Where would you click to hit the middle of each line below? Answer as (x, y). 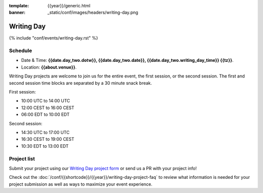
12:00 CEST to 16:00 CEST (48, 108)
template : (19, 6)
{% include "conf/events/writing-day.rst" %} (54, 38)
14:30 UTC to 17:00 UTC (46, 132)
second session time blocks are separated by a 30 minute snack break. (80, 83)
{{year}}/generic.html (69, 6)
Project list (22, 158)
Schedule (20, 51)
